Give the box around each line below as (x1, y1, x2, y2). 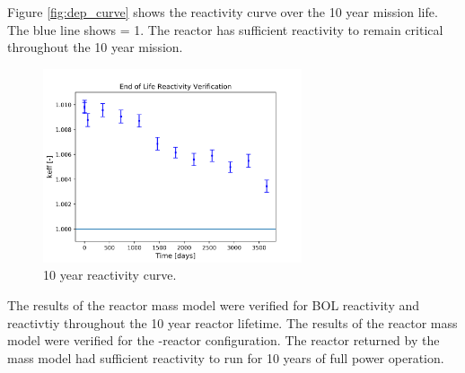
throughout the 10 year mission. (7, 38, 183, 56)
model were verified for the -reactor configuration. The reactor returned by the (7, 331, 440, 350)
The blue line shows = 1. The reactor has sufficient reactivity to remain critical (7, 20, 443, 39)
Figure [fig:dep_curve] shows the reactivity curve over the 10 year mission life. (7, 3, 438, 21)
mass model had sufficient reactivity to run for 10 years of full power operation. (7, 348, 444, 367)
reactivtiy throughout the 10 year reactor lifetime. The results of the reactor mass (7, 313, 458, 332)
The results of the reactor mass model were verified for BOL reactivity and (7, 295, 420, 314)
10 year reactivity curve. (43, 265, 177, 284)
